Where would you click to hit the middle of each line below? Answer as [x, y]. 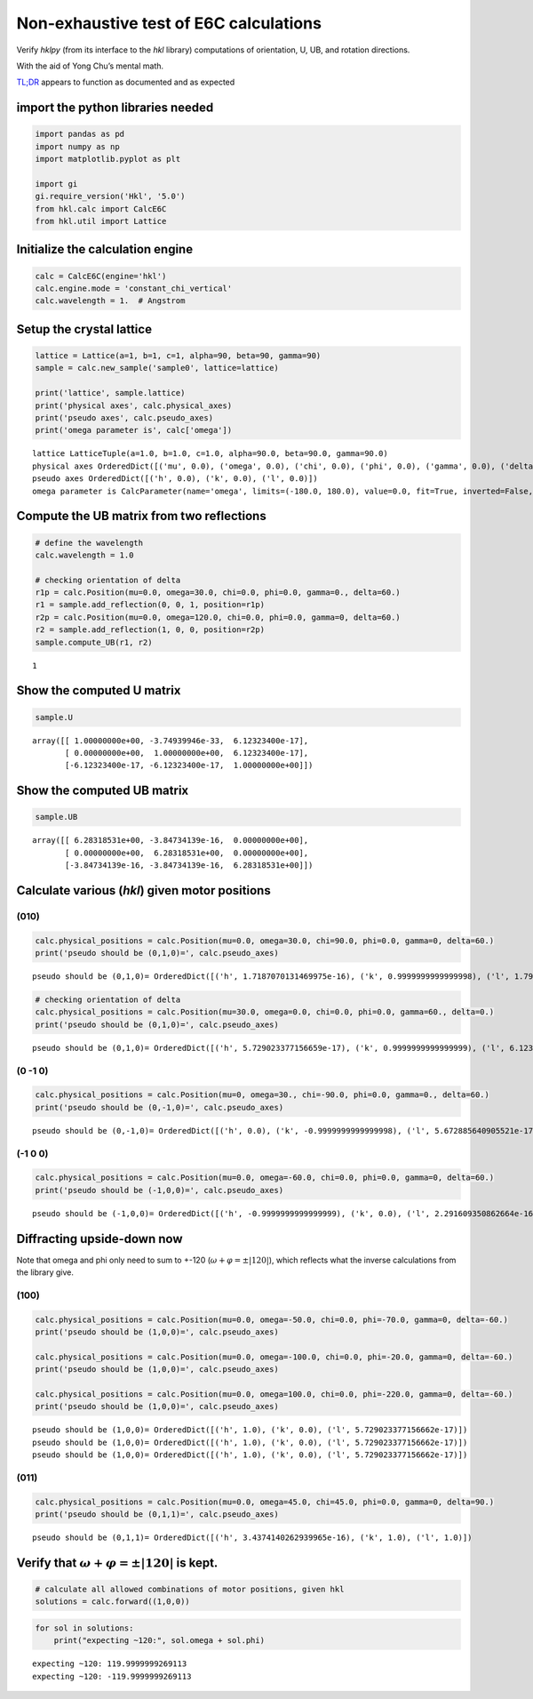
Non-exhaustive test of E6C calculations [169, 23]
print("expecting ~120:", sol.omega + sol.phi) [159, 1641]
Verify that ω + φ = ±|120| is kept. [117, 1563]
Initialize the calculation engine [105, 249]
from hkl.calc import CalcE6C [101, 208]
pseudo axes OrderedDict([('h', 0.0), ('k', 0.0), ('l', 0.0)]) [175, 479]
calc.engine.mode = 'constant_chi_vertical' [134, 289]
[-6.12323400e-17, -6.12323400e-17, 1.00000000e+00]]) [189, 765]
